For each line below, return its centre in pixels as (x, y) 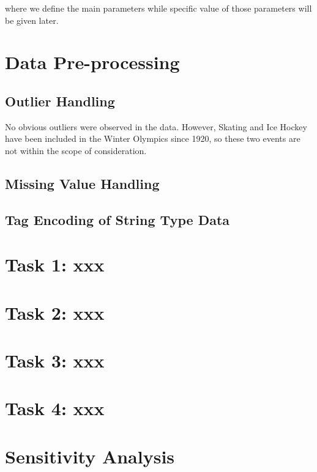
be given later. (32, 20)
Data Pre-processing (92, 62)
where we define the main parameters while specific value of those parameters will (158, 8)
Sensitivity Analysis (90, 456)
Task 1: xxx (55, 264)
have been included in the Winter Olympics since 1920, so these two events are (153, 138)
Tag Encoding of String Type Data (117, 219)
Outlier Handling (60, 101)
